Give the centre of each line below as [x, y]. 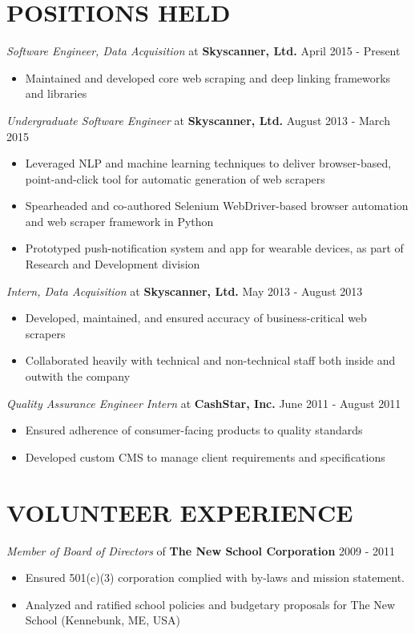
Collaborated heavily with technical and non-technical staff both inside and [210, 360]
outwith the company [78, 376]
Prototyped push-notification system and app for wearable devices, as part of [214, 248]
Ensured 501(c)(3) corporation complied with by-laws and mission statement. [215, 577]
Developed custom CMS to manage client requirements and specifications [205, 456]
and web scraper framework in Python [119, 221]
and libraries [56, 93]
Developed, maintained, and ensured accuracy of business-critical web [196, 318]
